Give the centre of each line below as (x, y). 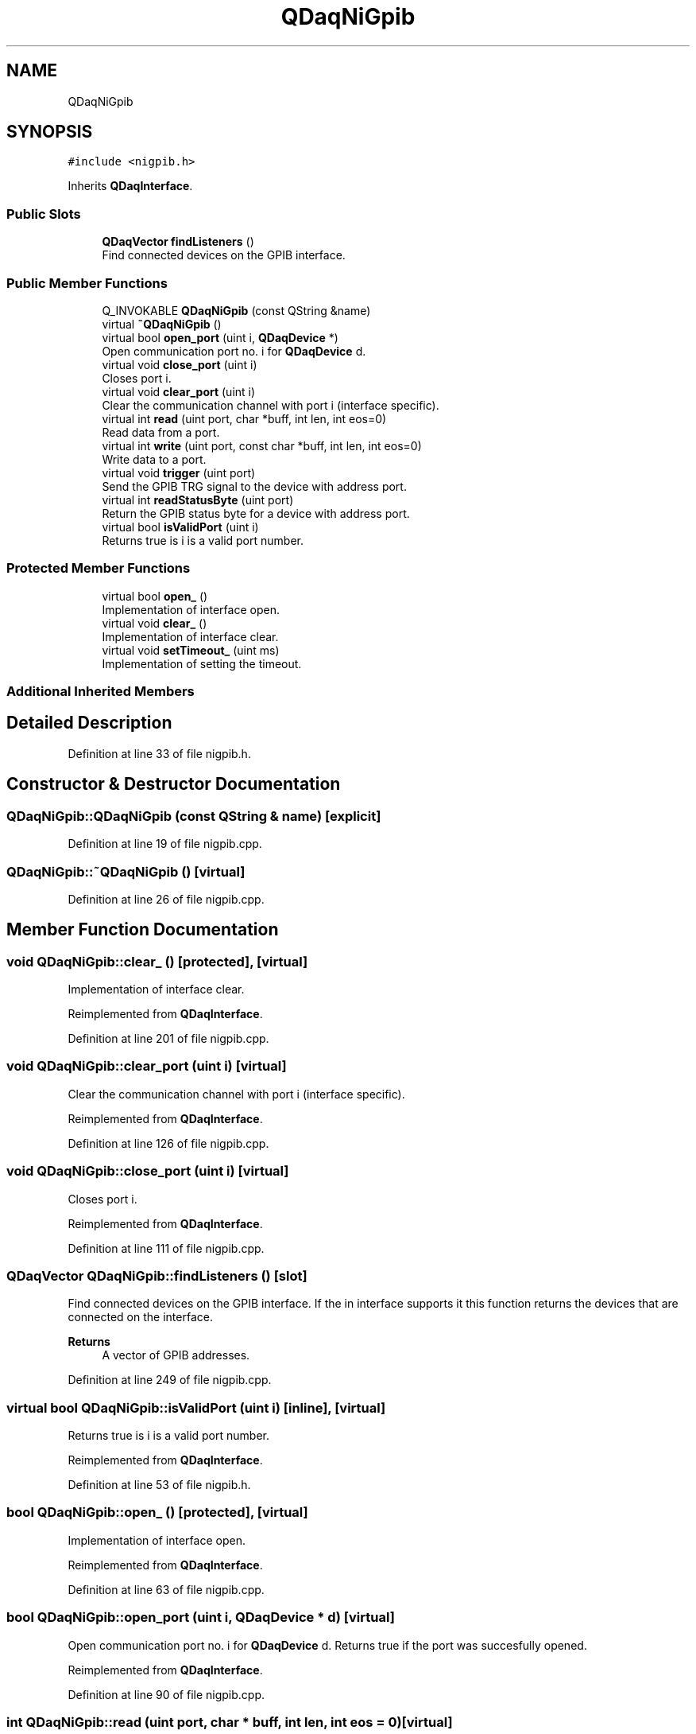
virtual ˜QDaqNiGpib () (162, 324)
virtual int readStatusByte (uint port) (198, 500)
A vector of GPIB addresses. (176, 1355)
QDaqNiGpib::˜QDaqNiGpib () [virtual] (126, 871)
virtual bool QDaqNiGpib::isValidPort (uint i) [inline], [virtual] (196, 1407)
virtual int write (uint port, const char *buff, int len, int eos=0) (262, 445)
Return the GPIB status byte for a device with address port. (256, 513)
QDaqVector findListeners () (178, 242)
